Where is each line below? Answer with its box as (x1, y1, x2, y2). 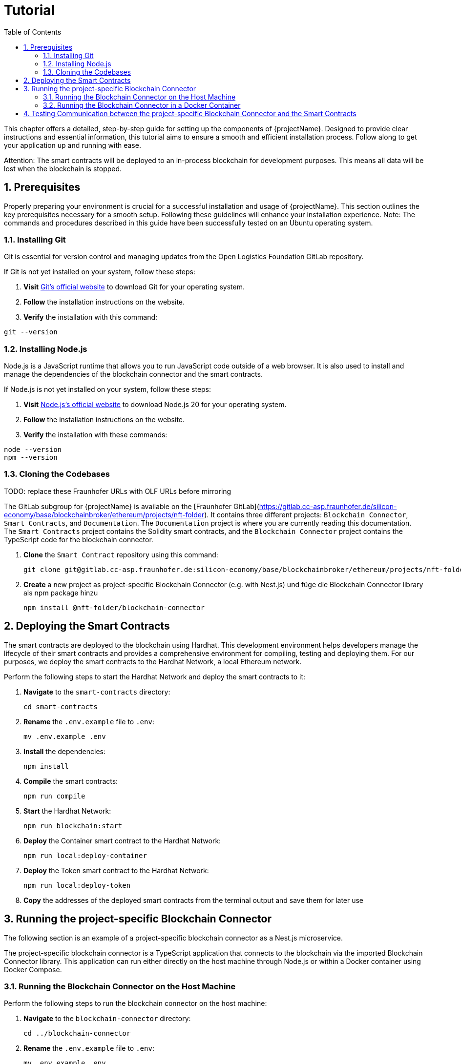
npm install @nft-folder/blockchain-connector (23, 603, 205, 612)
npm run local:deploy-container (23, 851, 147, 859)
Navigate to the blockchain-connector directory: (23, 1014, 191, 1023)
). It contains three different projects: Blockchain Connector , (204, 510, 408, 519)
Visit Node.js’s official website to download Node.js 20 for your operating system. (23, 400, 287, 409)
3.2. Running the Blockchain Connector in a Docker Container (43, 101, 241, 109)
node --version (4, 446, 62, 454)
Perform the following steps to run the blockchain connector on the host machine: (4, 999, 267, 1008)
